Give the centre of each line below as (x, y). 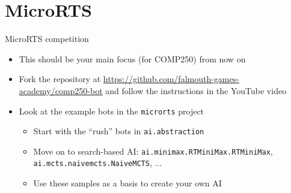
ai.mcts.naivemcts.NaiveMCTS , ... (98, 163)
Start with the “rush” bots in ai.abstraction (119, 131)
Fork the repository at (60, 79)
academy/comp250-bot (61, 90)
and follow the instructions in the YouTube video (196, 90)
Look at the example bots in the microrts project (112, 111)
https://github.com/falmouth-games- (171, 79)
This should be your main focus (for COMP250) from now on (132, 58)
